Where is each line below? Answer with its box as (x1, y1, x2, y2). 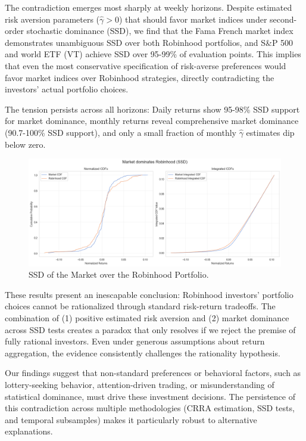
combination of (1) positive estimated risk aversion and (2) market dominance (5, 312, 289, 324)
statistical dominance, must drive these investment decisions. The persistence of (5, 390, 295, 402)
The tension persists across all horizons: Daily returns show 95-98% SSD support (5, 103, 300, 115)
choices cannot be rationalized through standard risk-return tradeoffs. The (5, 300, 276, 312)
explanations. (5, 425, 53, 437)
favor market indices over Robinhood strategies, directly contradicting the (5, 71, 274, 83)
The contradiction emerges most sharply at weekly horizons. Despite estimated (5, 1, 292, 13)
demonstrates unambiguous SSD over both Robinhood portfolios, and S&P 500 (5, 36, 293, 48)
